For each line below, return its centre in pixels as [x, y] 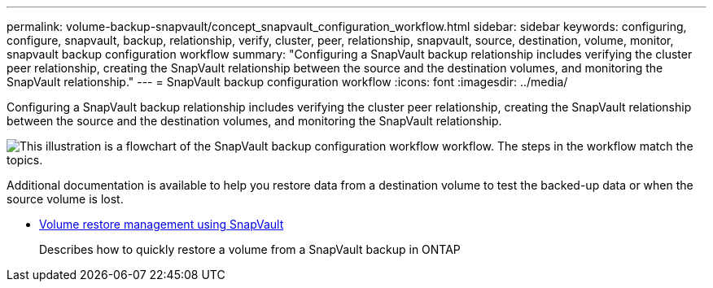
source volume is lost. [65, 199]
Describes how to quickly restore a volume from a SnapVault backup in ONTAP [250, 249]
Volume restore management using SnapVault [162, 224]
